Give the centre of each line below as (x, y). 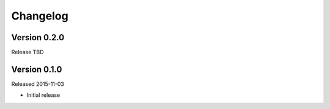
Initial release (43, 95)
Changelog (40, 16)
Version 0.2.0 (38, 37)
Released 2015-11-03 (38, 84)
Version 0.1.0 (37, 69)
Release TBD (28, 52)
